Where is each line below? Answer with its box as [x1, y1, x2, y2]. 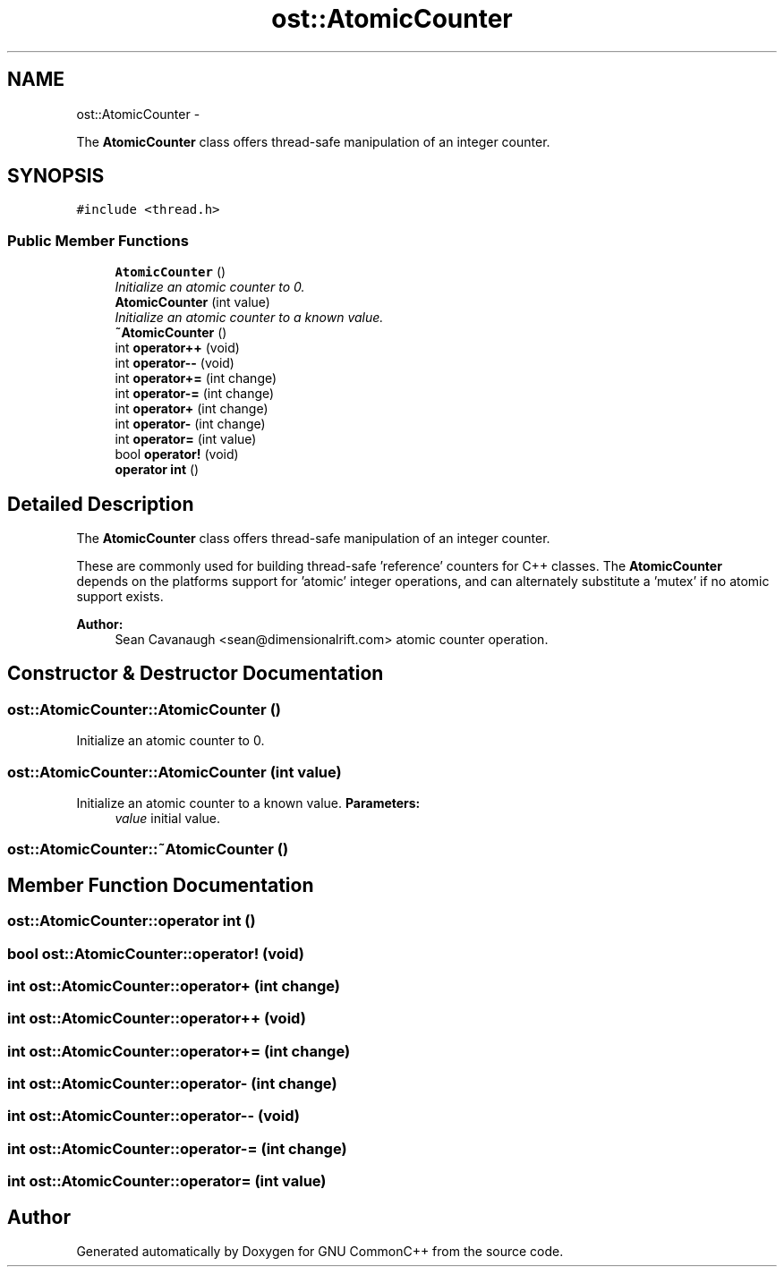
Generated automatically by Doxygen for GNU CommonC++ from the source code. [76, 1244, 564, 1260]
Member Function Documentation [7, 873, 314, 896]
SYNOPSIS [7, 165, 105, 188]
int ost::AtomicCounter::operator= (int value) [7, 1172, 327, 1191]
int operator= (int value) [115, 431, 257, 447]
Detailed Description [7, 492, 194, 515]
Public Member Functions [7, 231, 189, 250]
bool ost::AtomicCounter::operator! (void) [7, 944, 304, 963]
